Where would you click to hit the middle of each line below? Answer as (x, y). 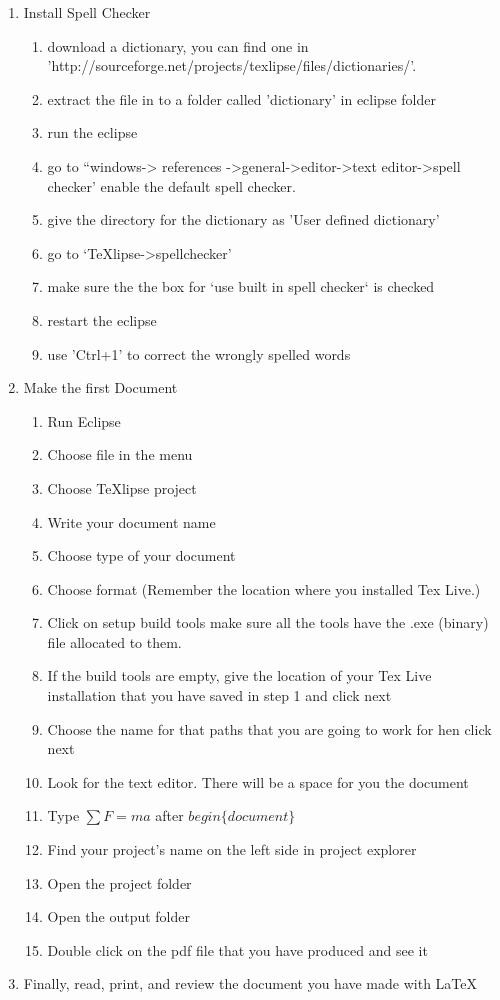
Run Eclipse (84, 420)
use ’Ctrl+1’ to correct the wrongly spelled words (199, 353)
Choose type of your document (141, 555)
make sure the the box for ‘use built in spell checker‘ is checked (241, 286)
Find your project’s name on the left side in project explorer (232, 849)
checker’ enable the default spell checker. (171, 185)
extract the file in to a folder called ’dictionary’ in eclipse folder (241, 98)
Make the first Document (100, 387)
